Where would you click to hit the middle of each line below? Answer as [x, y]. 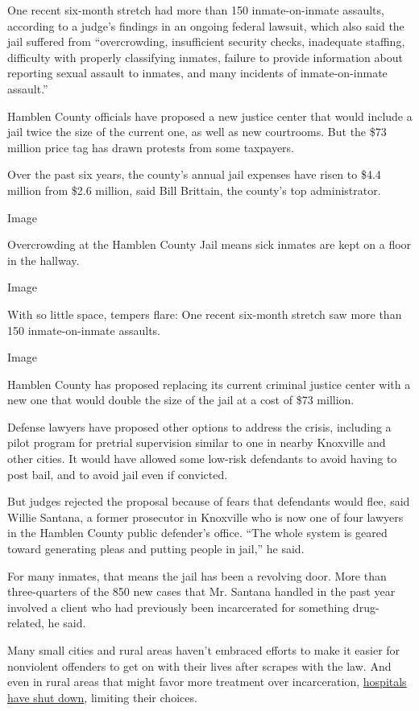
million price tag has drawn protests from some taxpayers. [151, 147]
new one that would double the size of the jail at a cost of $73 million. [181, 400]
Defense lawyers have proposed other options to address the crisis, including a [199, 426]
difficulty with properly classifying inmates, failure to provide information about [205, 57]
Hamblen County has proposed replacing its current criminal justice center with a [209, 384]
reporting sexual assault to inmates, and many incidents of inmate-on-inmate [197, 73]
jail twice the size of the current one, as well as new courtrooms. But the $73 [197, 132]
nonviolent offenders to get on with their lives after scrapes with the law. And [199, 666]
